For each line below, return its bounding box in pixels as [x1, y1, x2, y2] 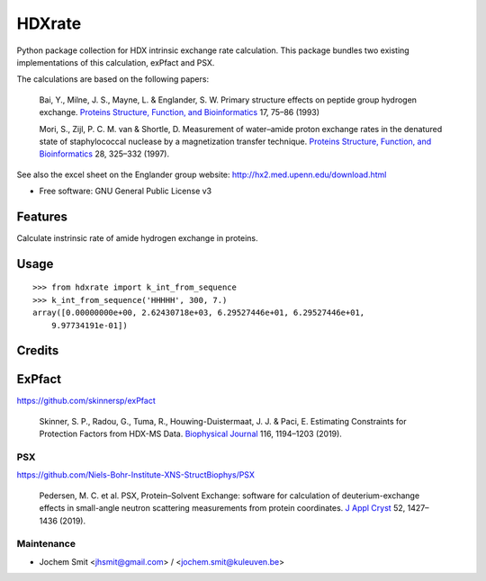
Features [16, 209, 67, 224]
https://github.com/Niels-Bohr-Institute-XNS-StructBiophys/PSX [16, 469, 256, 480]
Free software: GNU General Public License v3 [39, 185, 212, 197]
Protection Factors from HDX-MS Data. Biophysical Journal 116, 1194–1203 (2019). [39, 428, 342, 440]
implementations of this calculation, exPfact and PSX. [16, 57, 215, 67]
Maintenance [16, 538, 76, 550]
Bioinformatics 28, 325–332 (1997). [39, 148, 170, 159]
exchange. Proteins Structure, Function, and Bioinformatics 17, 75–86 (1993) [39, 107, 319, 118]
